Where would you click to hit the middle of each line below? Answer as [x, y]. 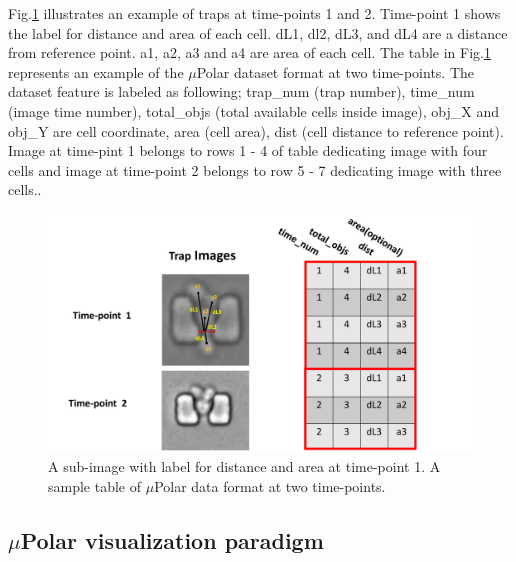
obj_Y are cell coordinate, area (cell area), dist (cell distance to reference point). [256, 130]
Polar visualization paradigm [172, 539]
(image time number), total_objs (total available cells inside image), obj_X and [254, 110]
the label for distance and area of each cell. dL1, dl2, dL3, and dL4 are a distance [258, 32]
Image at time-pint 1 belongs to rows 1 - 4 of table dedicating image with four [248, 150]
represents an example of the [96, 71]
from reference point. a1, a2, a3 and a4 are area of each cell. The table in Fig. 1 [249, 52]
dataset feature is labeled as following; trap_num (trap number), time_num [241, 91]
